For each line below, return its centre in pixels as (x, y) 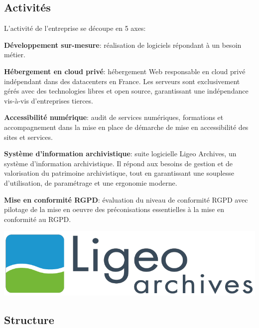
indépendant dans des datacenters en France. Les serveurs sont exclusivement (122, 81)
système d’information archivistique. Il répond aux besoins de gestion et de (119, 163)
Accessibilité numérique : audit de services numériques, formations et (114, 117)
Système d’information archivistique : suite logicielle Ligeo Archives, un (120, 154)
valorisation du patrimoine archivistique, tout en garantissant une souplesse (119, 173)
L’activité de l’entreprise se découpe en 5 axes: (75, 28)
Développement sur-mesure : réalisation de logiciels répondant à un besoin (123, 45)
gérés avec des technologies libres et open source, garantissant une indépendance (126, 91)
